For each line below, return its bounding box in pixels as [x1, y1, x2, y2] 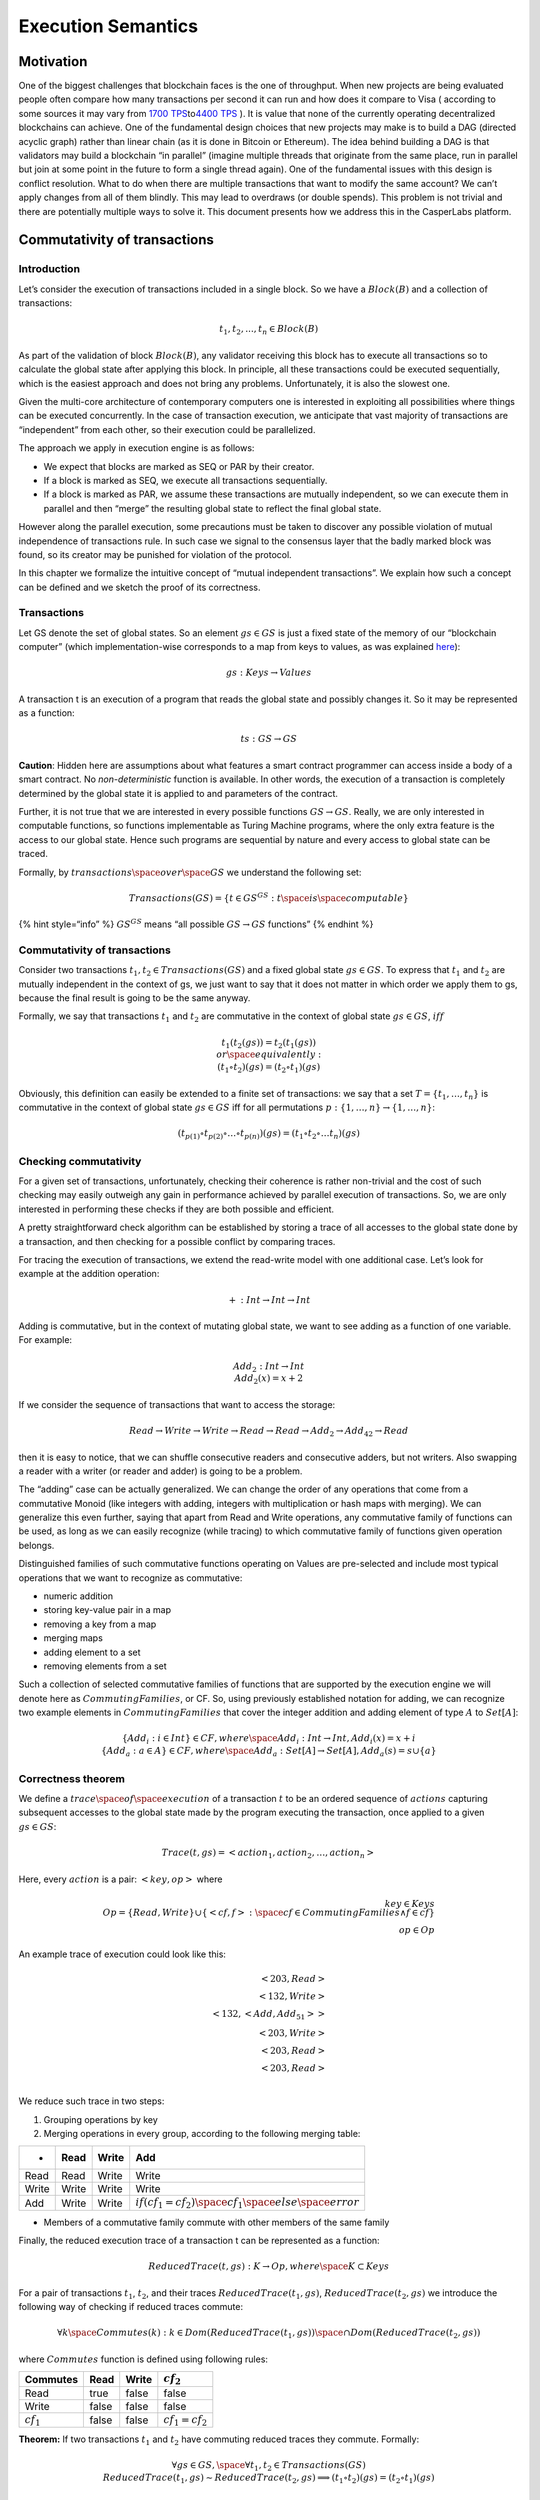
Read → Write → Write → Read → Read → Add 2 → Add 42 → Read [128, 1425, 409, 1439]
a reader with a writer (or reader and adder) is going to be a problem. [18, 1465, 303, 1477]
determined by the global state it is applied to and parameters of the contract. [18, 787, 339, 799]
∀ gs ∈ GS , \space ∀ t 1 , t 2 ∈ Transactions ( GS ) [171, 2460, 367, 2474]
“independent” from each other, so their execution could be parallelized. [18, 423, 316, 435]
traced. [18, 848, 49, 860]
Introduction [18, 262, 80, 276]
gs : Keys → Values [225, 667, 312, 679]
